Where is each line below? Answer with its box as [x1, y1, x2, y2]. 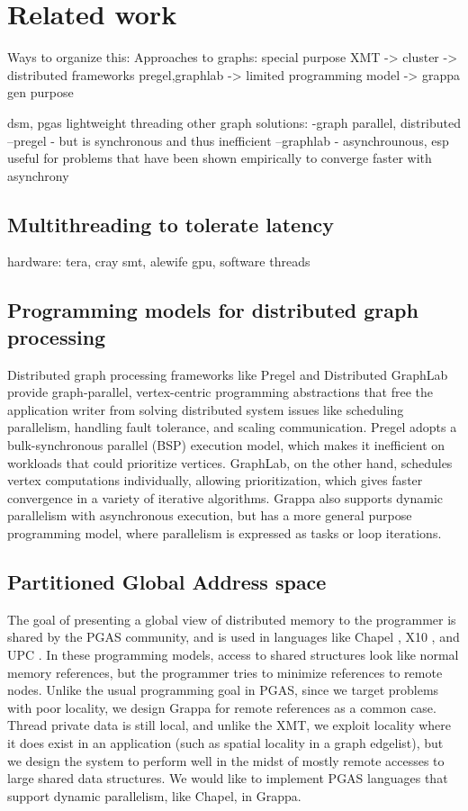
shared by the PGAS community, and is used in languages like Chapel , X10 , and [7, 627, 460, 646]
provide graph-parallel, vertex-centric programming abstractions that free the [7, 383, 434, 401]
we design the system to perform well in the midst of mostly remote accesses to [7, 751, 445, 770]
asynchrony [7, 166, 69, 185]
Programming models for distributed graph [7, 296, 418, 324]
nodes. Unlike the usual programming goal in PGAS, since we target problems [7, 680, 439, 699]
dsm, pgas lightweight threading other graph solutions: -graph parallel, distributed [7, 113, 461, 131]
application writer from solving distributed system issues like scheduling [7, 400, 404, 419]
